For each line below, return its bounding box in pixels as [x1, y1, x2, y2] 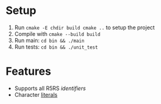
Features [5, 64, 51, 78]
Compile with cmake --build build [14, 30, 100, 37]
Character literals [14, 91, 58, 98]
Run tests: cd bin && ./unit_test [14, 43, 98, 50]
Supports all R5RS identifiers [14, 85, 86, 92]
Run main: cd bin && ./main [14, 36, 85, 44]
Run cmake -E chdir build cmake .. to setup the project [14, 24, 155, 31]
